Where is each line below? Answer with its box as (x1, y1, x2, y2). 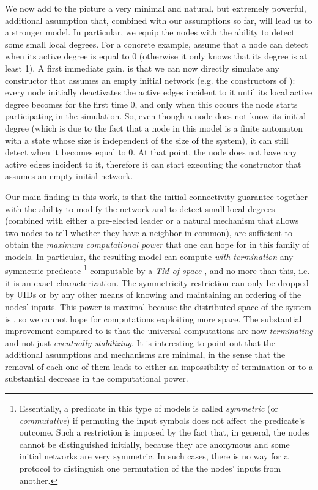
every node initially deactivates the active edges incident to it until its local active (5, 86, 312, 98)
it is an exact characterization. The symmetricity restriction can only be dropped (5, 276, 309, 289)
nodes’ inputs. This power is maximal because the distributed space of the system (5, 300, 311, 313)
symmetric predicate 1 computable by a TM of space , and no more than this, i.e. (5, 262, 310, 277)
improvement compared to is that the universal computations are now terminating (5, 324, 313, 337)
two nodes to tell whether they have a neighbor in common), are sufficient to (5, 226, 293, 239)
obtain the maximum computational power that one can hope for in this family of (5, 238, 309, 251)
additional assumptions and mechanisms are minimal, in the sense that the (5, 348, 286, 361)
